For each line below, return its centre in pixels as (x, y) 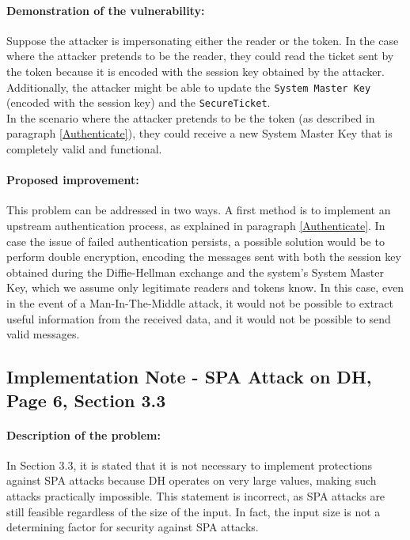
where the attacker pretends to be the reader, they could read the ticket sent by (200, 56)
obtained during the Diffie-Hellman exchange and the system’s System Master (196, 272)
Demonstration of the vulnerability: (106, 10)
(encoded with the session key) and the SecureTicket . (139, 102)
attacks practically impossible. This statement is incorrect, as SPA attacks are (196, 495)
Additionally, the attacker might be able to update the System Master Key (189, 87)
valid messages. (43, 334)
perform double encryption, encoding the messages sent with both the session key (204, 257)
